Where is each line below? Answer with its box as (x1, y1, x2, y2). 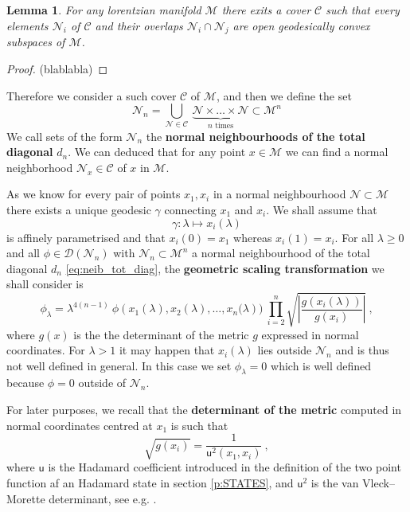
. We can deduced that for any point (68, 143, 246, 160)
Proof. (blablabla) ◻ (6, 60, 108, 76)
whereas (233, 229, 272, 245)
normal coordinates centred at (6, 416, 153, 433)
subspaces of (6, 33, 65, 50)
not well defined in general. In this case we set (6, 357, 232, 373)
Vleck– (362, 474, 395, 491)
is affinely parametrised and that (6, 229, 166, 245)
